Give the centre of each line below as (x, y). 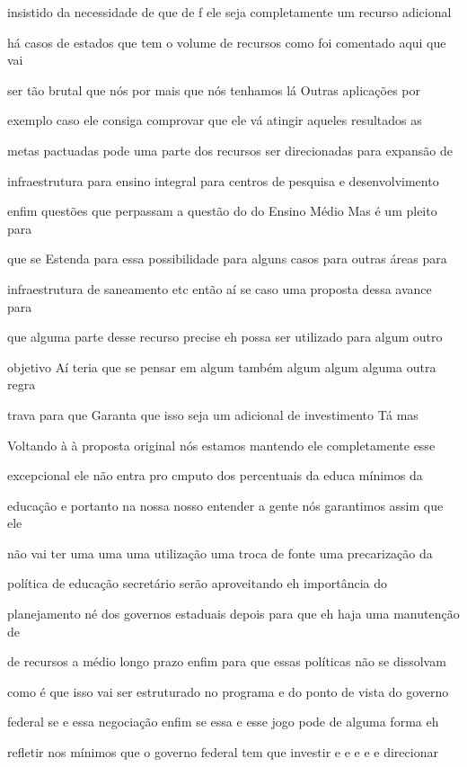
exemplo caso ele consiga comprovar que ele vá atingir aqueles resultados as (215, 120)
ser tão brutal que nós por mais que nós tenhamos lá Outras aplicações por (214, 89)
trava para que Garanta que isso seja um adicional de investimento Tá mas (213, 414)
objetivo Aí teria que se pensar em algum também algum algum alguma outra (222, 366)
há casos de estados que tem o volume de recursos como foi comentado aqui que (227, 42)
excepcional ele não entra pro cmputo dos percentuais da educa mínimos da (215, 475)
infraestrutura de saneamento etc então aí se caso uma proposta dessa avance (220, 288)
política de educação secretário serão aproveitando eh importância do (198, 583)
